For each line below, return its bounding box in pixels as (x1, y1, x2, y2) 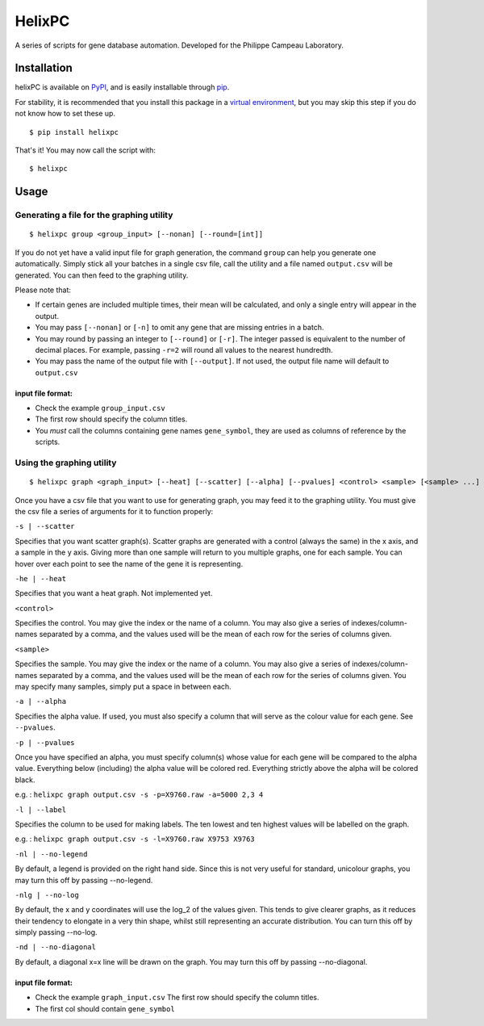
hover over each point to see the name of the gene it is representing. (15, 559, 244, 568)
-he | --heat (15, 574, 67, 583)
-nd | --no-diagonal (15, 943, 97, 952)
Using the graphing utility (15, 457, 117, 468)
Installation (15, 61, 73, 75)
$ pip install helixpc (29, 128, 119, 136)
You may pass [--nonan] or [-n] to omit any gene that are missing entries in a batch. (35, 323, 324, 333)
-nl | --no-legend (15, 849, 88, 859)
